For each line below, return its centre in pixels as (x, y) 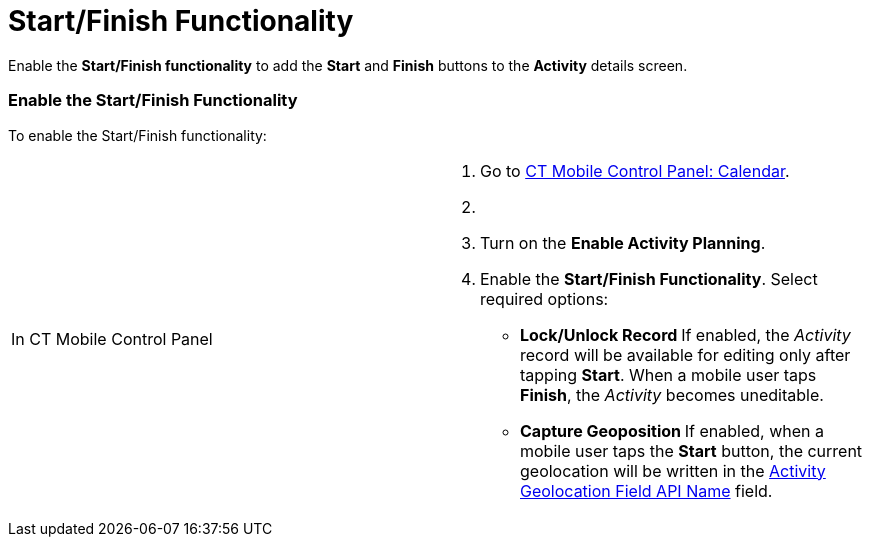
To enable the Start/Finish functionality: (137, 135)
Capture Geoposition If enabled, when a (672, 430)
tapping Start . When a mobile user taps (668, 374)
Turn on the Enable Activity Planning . (623, 242)
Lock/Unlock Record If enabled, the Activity (685, 334)
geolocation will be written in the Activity (673, 470)
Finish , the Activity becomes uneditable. (672, 394)
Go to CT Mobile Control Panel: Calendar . (635, 170)
